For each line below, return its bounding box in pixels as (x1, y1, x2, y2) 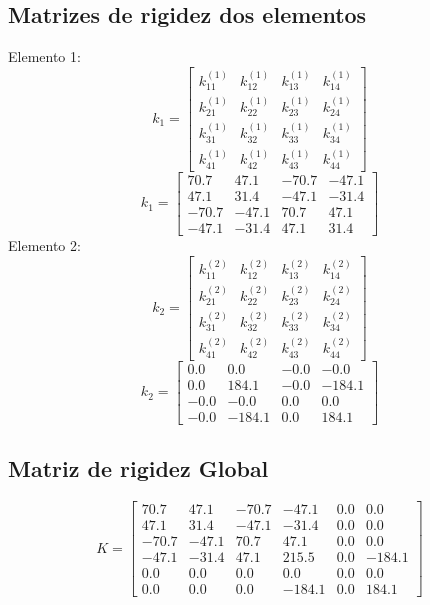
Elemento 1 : (8, 46, 81, 67)
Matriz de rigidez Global (8, 453, 269, 484)
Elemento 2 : (8, 234, 81, 255)
